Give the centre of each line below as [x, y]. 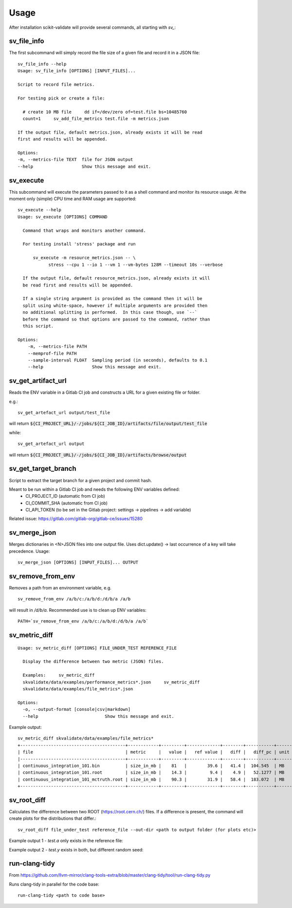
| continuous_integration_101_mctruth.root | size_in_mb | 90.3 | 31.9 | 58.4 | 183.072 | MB [151, 779]
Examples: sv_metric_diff [59, 675]
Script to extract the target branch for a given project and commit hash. [81, 480]
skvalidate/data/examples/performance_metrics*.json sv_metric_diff [111, 682]
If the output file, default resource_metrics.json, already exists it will [116, 278]
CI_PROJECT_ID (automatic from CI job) [65, 496]
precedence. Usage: [29, 551]
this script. [38, 326]
